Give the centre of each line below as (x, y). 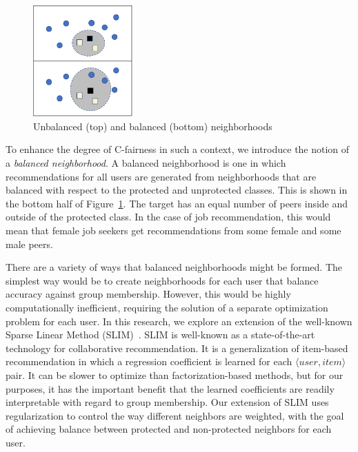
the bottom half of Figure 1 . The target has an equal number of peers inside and (177, 203)
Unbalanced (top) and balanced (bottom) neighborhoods (153, 126)
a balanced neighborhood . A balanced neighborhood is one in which (146, 163)
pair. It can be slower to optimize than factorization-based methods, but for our (175, 374)
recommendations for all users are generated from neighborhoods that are (161, 176)
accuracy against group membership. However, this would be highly (148, 294)
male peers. (29, 244)
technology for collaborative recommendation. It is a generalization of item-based (177, 348)
